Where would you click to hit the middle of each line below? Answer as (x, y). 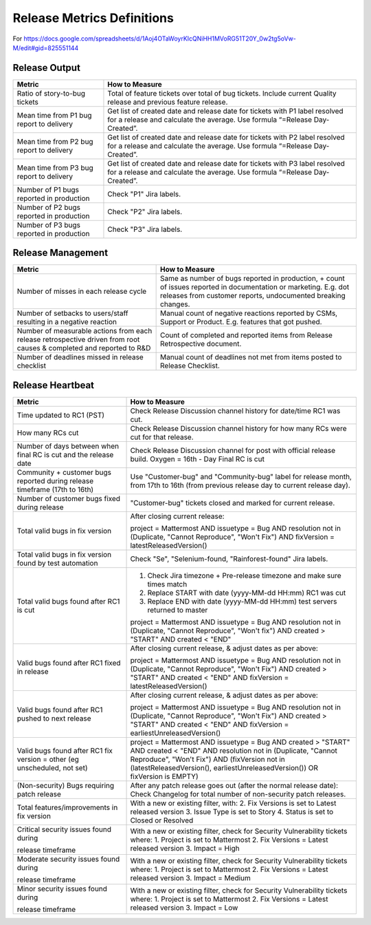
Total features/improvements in (67, 807)
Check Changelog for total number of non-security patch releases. (238, 794)
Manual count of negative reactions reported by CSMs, (249, 313)
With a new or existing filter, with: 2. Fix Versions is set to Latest (233, 803)
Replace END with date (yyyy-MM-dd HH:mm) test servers (242, 601)
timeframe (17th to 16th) (55, 489)
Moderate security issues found (68, 859)
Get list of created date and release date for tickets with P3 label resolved (226, 163)
